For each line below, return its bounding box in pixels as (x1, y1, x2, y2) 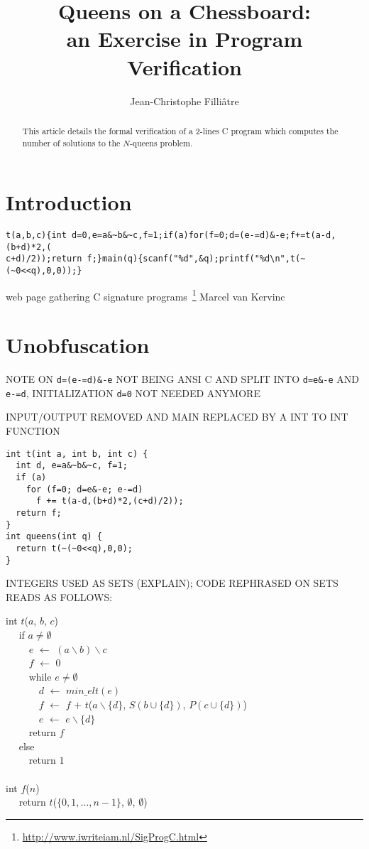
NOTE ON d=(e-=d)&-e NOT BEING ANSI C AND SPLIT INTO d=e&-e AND (6, 372, 360, 386)
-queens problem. (129, 136, 193, 148)
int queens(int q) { (6, 531, 103, 542)
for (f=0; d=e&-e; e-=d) (26, 484, 143, 494)
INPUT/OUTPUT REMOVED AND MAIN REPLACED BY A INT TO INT (6, 409, 348, 424)
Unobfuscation (6, 330, 150, 359)
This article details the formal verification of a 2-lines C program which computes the (22, 124, 338, 136)
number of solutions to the (22, 136, 121, 148)
